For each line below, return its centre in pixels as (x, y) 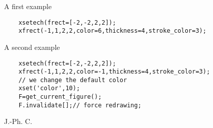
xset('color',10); (49, 88)
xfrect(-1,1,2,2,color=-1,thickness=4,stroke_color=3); (114, 72)
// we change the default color (73, 80)
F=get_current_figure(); (60, 97)
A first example (28, 6)
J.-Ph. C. (18, 121)
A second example (32, 47)
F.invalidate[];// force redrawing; (80, 105)
